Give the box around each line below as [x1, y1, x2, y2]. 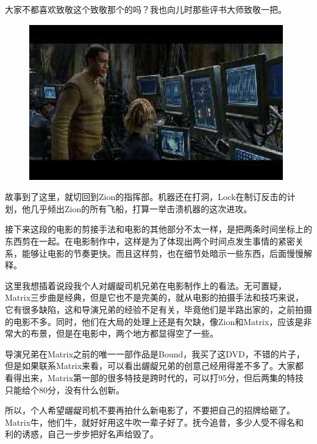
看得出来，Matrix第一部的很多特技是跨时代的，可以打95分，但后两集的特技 [5, 371, 304, 384]
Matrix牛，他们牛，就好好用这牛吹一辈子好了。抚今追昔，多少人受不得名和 [5, 415, 304, 428]
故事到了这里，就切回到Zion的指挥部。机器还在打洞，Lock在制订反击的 [5, 190, 287, 203]
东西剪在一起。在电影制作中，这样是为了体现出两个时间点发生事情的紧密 [5, 234, 295, 247]
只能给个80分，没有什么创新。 [5, 383, 124, 396]
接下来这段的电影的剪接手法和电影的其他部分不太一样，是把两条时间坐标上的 [5, 223, 312, 235]
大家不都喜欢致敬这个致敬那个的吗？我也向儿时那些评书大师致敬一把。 [5, 3, 287, 15]
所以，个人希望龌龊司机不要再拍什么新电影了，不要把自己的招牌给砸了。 [5, 404, 295, 417]
